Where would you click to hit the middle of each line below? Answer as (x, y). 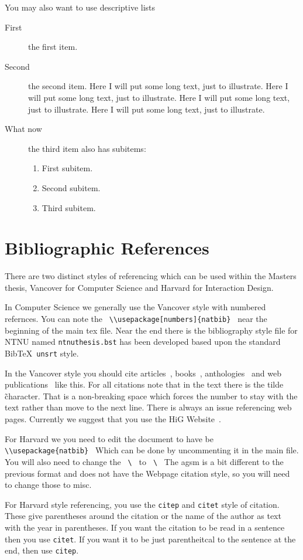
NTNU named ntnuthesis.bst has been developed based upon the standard (143, 342)
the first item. (53, 47)
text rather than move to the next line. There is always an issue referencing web (148, 407)
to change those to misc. (48, 485)
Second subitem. (71, 187)
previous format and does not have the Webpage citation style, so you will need (147, 473)
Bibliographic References (107, 248)
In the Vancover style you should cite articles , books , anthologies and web (143, 373)
